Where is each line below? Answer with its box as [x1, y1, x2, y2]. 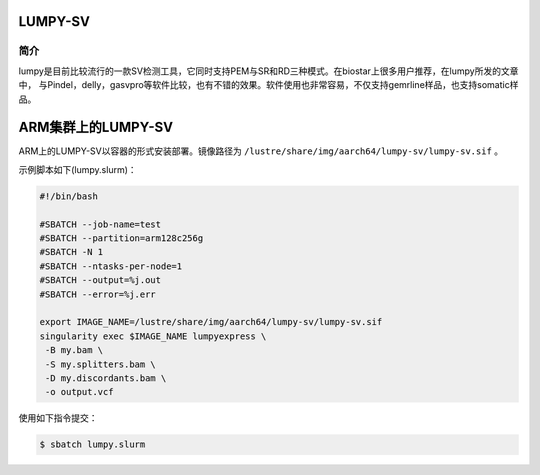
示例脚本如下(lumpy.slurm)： [18, 163, 137, 175]
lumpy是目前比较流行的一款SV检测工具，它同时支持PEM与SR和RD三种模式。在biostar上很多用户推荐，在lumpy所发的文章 [18, 65, 519, 77]
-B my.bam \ [45, 345, 104, 356]
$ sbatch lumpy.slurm [39, 439, 146, 450]
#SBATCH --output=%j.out [39, 275, 162, 286]
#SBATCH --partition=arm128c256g [39, 233, 204, 244]
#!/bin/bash [39, 190, 99, 202]
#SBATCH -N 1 [39, 246, 104, 258]
